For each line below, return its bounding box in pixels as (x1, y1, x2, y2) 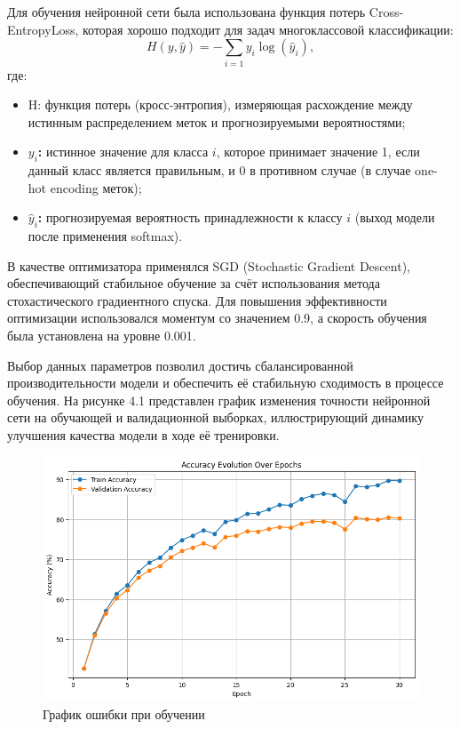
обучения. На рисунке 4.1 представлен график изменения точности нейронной (7, 390, 431, 409)
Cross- (369, 3, 404, 20)
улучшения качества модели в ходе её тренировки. (7, 426, 280, 445)
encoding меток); (50, 178, 142, 196)
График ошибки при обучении (43, 704, 205, 723)
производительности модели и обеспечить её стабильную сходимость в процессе (7, 373, 444, 392)
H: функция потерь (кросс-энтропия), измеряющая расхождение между (28, 95, 413, 114)
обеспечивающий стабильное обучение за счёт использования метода (7, 274, 380, 292)
